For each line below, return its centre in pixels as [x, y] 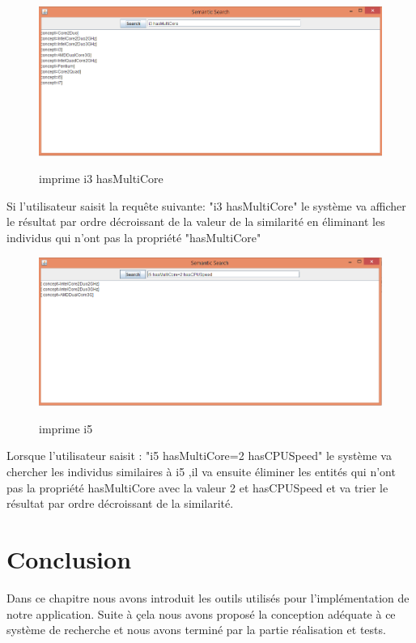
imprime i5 [66, 428]
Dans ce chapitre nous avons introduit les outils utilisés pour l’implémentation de [208, 597]
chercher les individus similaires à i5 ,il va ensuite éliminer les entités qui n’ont [201, 472]
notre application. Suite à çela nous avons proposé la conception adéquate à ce [201, 613]
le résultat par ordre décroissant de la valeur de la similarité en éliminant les [196, 221]
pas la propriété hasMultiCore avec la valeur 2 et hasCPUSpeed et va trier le [197, 487]
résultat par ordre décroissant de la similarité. [120, 503]
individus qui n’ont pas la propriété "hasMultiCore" [134, 237]
